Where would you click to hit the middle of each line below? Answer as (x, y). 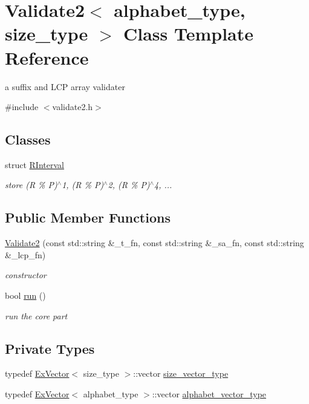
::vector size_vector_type (181, 373)
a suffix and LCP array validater (65, 86)
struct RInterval (34, 164)
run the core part (36, 315)
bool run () (25, 295)
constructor (26, 275)
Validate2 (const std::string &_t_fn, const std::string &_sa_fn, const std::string (154, 243)
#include (22, 107)
